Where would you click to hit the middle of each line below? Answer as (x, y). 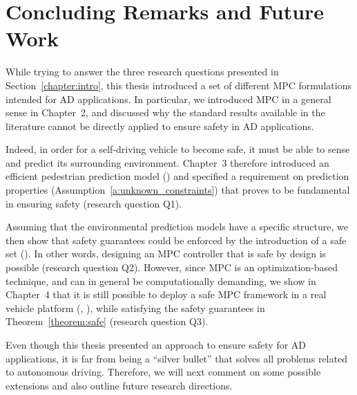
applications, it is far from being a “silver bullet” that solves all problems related (176, 358)
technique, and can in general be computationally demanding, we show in (161, 281)
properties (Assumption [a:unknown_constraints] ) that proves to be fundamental (178, 190)
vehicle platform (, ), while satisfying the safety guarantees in (135, 307)
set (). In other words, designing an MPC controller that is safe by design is (166, 254)
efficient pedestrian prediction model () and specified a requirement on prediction (177, 176)
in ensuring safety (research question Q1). (94, 203)
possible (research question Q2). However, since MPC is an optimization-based (172, 267)
